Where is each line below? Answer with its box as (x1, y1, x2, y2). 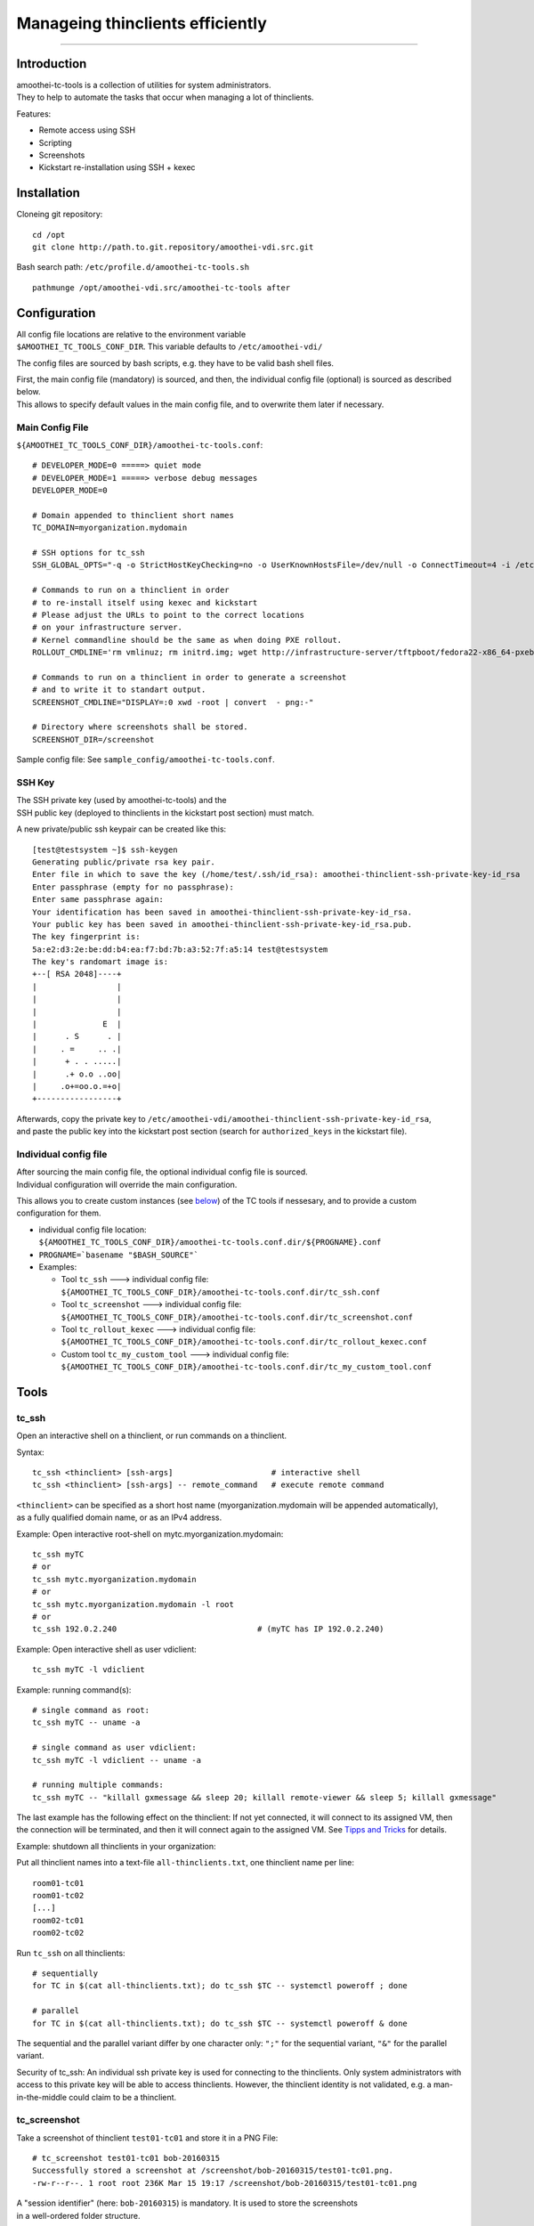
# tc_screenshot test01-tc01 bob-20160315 (32, 2153, 221, 2164)
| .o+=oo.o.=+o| (32, 1081, 122, 1091)
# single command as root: (32, 1705, 150, 1715)
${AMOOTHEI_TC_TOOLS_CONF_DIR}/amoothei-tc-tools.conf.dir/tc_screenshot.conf (61, 1312, 414, 1322)
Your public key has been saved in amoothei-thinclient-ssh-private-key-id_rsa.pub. (32, 919, 413, 930)
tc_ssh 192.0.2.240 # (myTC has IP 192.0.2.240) (32, 1624, 384, 1634)
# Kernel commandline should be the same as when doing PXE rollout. (32, 635, 343, 645)
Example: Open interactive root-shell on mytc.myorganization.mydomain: (16, 1528, 284, 1540)
